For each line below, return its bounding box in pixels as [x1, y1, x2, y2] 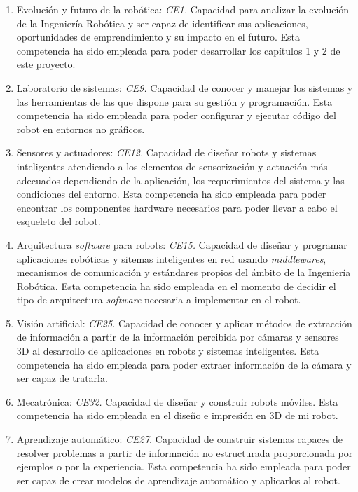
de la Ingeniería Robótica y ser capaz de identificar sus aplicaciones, [16, 15, 308, 30]
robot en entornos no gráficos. [16, 121, 145, 136]
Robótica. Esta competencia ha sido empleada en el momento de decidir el [16, 278, 336, 293]
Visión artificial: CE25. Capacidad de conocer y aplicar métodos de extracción [16, 315, 352, 330]
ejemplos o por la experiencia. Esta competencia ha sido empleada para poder [16, 459, 351, 474]
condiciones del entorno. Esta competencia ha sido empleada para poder [16, 186, 326, 201]
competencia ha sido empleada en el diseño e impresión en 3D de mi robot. [16, 408, 338, 423]
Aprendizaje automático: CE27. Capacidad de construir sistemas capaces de [16, 432, 343, 446]
